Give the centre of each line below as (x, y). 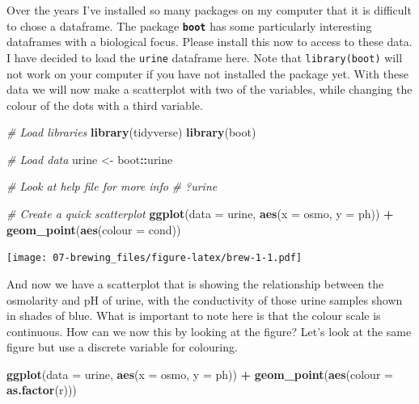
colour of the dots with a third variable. (105, 105)
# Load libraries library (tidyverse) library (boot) (131, 132)
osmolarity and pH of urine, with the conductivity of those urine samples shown (205, 299)
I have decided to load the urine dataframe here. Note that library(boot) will (205, 57)
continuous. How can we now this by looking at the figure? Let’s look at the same (209, 331)
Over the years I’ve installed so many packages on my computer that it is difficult (209, 10)
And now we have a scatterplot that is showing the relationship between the (195, 283)
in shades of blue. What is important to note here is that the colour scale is (194, 316)
